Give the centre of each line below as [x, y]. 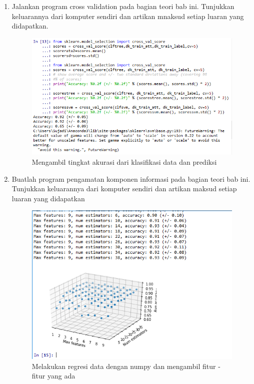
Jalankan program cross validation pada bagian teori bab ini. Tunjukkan [123, 6]
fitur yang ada [53, 376]
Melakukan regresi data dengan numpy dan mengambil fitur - [126, 366]
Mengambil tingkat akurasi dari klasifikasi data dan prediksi [124, 162]
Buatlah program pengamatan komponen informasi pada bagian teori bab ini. [131, 178]
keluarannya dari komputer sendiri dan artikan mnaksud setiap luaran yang [128, 16]
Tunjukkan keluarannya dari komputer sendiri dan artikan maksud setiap [124, 188]
